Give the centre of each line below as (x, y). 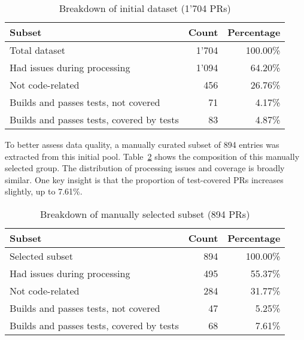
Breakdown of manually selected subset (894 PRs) (145, 214)
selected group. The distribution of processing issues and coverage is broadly (145, 168)
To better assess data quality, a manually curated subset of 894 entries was (142, 144)
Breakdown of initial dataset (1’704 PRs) (145, 8)
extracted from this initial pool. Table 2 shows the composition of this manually (152, 156)
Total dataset (37, 50)
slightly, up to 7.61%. (44, 191)
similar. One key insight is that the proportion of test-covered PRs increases (144, 179)
